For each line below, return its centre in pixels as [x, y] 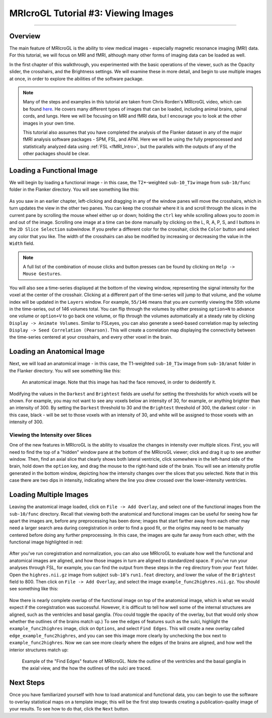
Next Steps [27, 683]
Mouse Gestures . [42, 274]
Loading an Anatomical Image [57, 351]
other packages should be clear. [56, 153]
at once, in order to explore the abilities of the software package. [77, 79]
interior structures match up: [39, 650]
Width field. [22, 243]
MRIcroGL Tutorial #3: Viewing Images [91, 13]
